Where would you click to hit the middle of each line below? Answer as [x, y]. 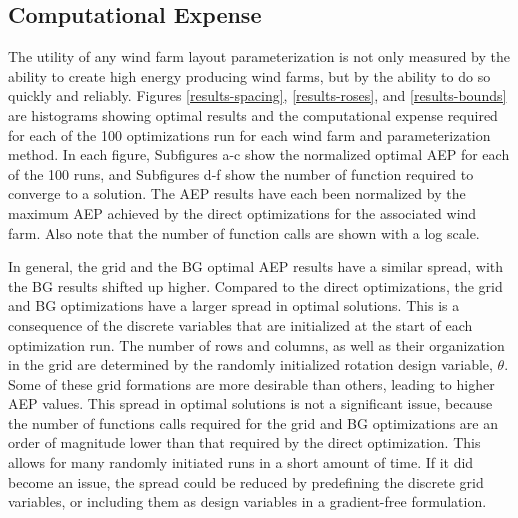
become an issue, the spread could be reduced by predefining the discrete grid [246, 481]
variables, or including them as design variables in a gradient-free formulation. [247, 501]
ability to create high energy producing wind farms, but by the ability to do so [249, 75]
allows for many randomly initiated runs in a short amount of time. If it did [241, 462]
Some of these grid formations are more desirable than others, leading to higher [251, 383]
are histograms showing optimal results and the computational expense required [253, 114]
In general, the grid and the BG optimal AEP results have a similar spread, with [256, 266]
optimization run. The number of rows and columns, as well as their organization [256, 344]
